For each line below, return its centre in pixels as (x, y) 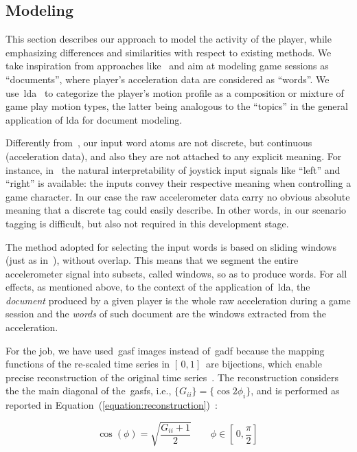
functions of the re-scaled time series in (88, 364)
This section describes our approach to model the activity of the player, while (169, 39)
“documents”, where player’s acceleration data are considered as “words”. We (168, 79)
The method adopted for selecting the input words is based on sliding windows (171, 246)
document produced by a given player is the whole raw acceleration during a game (178, 300)
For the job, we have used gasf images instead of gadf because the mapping (165, 350)
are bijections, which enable (264, 364)
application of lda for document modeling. (94, 119)
